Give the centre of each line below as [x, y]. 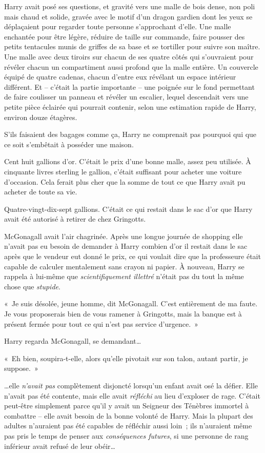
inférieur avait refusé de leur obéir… [60, 446]
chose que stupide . [32, 286]
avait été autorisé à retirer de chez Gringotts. [75, 219]
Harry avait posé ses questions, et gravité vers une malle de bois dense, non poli [130, 6]
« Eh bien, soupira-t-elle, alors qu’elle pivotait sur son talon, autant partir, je [126, 358]
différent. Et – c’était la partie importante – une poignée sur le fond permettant [129, 86]
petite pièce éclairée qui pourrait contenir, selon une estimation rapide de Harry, [130, 106]
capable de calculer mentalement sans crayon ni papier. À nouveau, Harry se [124, 266]
